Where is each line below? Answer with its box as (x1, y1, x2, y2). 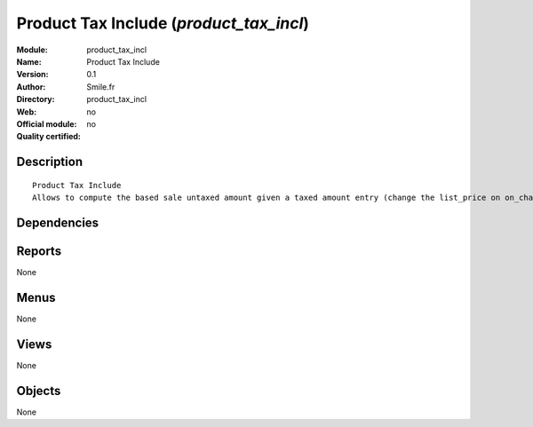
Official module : (16, 118, 77, 129)
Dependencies (16, 215, 99, 230)
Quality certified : (16, 131, 82, 142)
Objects (16, 383, 61, 399)
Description (16, 154, 84, 170)
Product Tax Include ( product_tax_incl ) (16, 13, 310, 33)
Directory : (16, 94, 55, 105)
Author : (16, 81, 46, 92)
